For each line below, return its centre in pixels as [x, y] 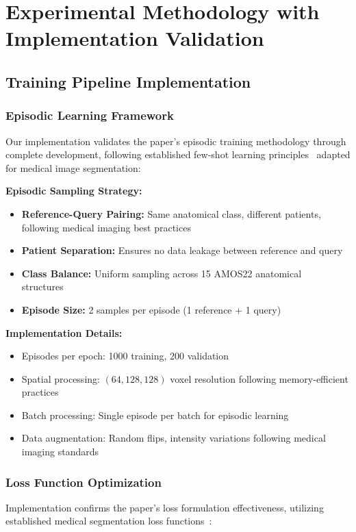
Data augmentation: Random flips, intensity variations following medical [174, 438]
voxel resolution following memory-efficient [259, 378]
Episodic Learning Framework [90, 115]
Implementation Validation [135, 38]
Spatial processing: [61, 378]
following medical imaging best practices [106, 227]
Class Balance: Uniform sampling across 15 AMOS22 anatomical [162, 273]
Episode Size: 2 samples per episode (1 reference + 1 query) [151, 309]
